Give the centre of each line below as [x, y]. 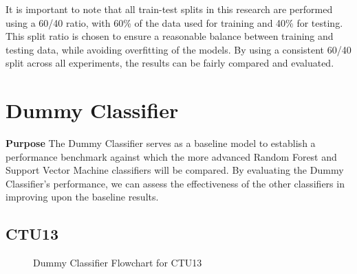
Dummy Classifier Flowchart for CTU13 [118, 263]
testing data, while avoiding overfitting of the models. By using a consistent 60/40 [178, 49]
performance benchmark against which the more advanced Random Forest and [171, 156]
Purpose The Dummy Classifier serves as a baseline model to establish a [161, 143]
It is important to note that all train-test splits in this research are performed [169, 9]
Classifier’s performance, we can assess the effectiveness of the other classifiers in [175, 183]
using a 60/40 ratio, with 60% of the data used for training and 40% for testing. [174, 22]
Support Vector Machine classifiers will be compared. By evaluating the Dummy [175, 170]
